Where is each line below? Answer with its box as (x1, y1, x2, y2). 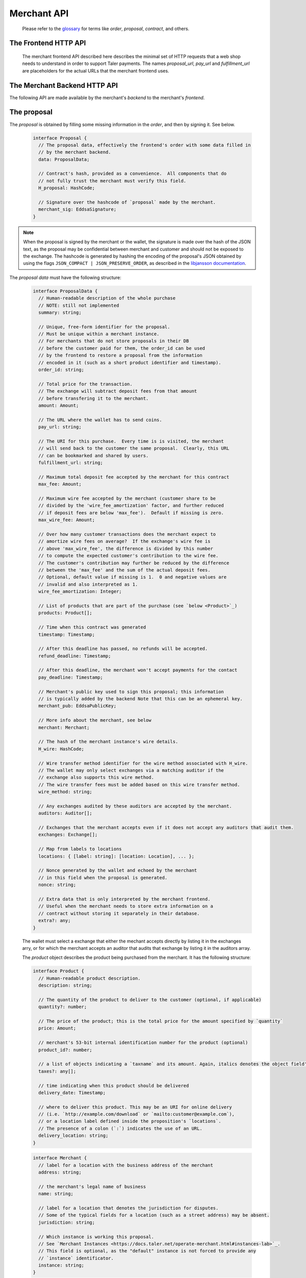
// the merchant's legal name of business (38, 1183, 146, 1190)
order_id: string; (38, 367, 84, 373)
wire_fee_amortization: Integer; (38, 588, 122, 595)
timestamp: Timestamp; (38, 631, 95, 637)
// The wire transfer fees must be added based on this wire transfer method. (38, 782, 240, 787)
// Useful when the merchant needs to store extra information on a (38, 903, 214, 909)
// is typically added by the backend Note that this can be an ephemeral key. (38, 696, 243, 702)
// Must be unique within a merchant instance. (38, 331, 160, 337)
